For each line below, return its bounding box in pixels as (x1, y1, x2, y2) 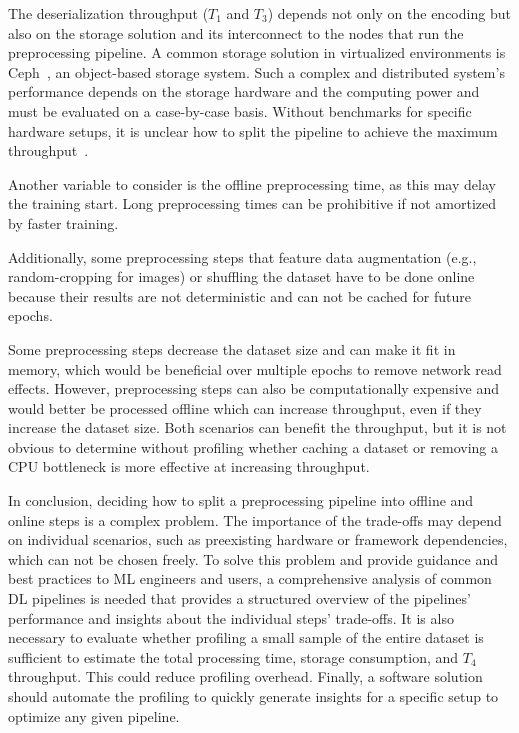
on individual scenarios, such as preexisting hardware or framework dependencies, (8, 529, 508, 550)
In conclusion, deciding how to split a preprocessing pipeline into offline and (8, 490, 474, 511)
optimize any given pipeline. (8, 705, 180, 726)
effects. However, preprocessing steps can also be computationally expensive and (8, 378, 499, 399)
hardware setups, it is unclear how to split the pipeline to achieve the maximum (8, 120, 498, 141)
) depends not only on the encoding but (267, 3, 511, 23)
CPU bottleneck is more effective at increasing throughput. (8, 456, 370, 477)
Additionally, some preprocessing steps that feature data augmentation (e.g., (8, 246, 477, 267)
